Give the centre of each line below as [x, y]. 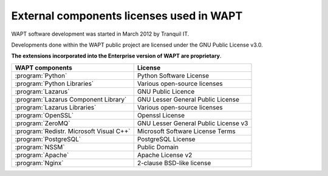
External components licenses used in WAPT [127, 16]
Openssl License [161, 115]
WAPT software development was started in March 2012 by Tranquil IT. [100, 34]
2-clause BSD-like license [174, 163]
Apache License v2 [165, 155]
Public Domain [158, 147]
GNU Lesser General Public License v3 [193, 123]
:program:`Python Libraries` [54, 83]
